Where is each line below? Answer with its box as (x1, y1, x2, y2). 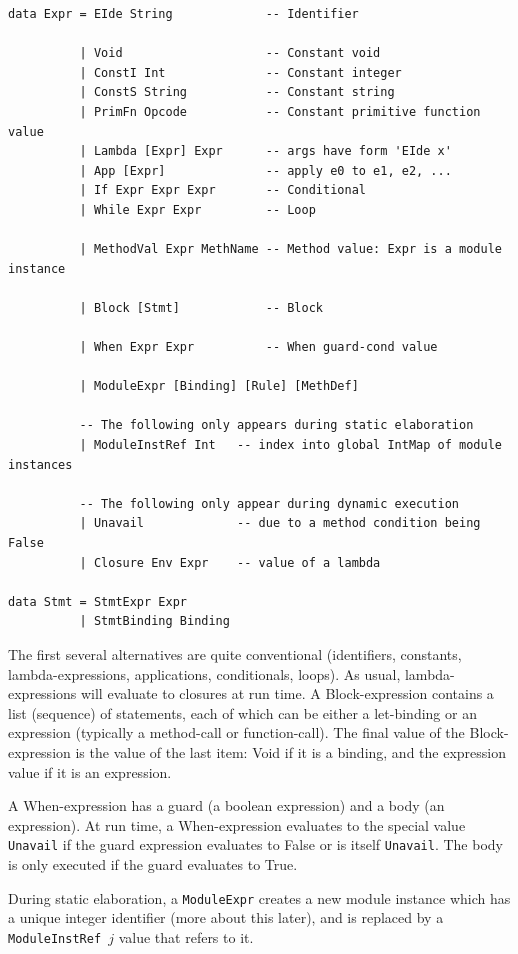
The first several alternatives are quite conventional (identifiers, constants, (8, 644, 462, 664)
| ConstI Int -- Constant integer (79, 65, 402, 80)
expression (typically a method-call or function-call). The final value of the (8, 722, 465, 743)
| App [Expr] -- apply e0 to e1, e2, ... (79, 163, 452, 178)
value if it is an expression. (8, 761, 172, 782)
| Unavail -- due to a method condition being (79, 516, 481, 531)
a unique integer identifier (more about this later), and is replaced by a (8, 907, 444, 928)
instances (8, 457, 73, 472)
